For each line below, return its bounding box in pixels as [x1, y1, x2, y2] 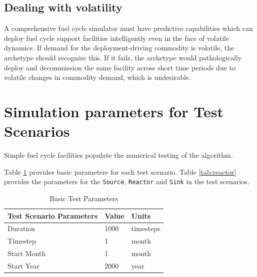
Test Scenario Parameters [7, 210, 98, 221]
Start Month [7, 248, 46, 259]
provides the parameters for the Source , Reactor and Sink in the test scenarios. [4, 176, 249, 187]
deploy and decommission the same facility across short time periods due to [4, 62, 236, 72]
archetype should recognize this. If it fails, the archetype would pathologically [4, 52, 242, 62]
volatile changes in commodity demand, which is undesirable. [4, 72, 191, 82]
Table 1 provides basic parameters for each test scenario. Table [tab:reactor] [4, 166, 236, 177]
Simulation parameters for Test [4, 101, 224, 121]
